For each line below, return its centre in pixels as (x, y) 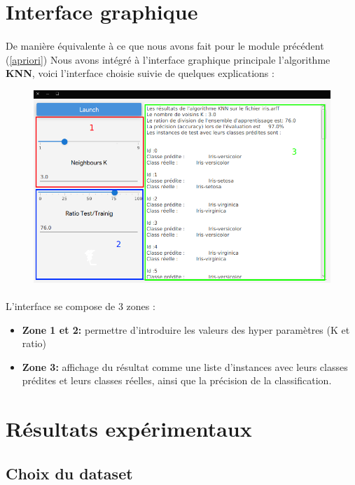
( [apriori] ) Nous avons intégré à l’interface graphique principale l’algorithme (168, 59)
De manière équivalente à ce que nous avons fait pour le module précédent (165, 45)
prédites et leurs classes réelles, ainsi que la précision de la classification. (177, 380)
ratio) (34, 343)
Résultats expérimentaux (129, 429)
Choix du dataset (69, 473)
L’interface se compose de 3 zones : (81, 306)
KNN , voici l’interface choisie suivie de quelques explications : (140, 73)
